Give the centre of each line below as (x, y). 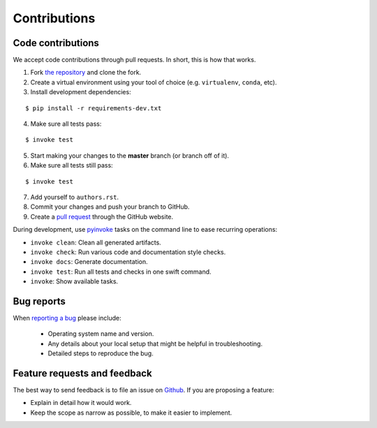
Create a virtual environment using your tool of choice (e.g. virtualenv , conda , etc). (154, 82)
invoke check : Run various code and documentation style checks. (128, 252)
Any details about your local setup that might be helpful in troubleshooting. (155, 344)
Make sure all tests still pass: (72, 165)
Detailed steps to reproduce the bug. (101, 353)
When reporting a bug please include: (67, 318)
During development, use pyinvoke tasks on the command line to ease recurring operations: (145, 230)
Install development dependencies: (81, 92)
